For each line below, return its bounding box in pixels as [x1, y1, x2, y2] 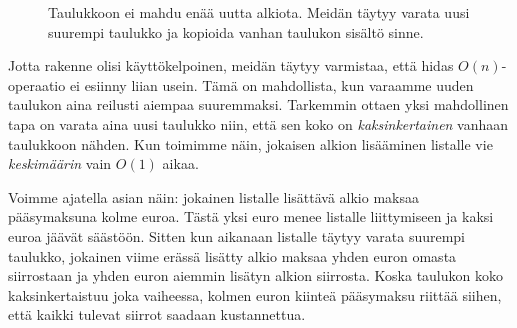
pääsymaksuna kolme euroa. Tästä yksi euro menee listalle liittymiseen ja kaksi [8, 206, 494, 227]
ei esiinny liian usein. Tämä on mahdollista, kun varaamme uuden [69, 74, 474, 95]
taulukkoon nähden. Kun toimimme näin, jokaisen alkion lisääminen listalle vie [8, 133, 493, 154]
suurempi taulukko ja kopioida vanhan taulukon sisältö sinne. [48, 21, 424, 42]
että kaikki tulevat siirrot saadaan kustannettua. [8, 304, 306, 325]
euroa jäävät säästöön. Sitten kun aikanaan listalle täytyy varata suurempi [8, 225, 466, 246]
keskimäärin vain [8, 153, 112, 174]
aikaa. [162, 153, 199, 174]
